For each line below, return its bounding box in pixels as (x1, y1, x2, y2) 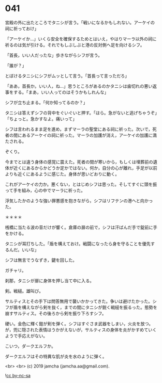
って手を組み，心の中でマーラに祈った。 (5, 187, 86, 193)
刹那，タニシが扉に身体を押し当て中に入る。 (5, 277, 94, 284)
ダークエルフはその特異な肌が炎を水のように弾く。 (5, 353, 107, 359)
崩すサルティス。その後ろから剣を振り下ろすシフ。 (5, 310, 106, 316)
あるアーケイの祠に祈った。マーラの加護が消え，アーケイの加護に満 (21, 132, 157, 138)
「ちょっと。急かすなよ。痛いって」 (5, 116, 77, 122)
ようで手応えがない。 (5, 333, 47, 338)
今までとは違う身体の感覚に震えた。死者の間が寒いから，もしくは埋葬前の (5, 159, 153, 165)
